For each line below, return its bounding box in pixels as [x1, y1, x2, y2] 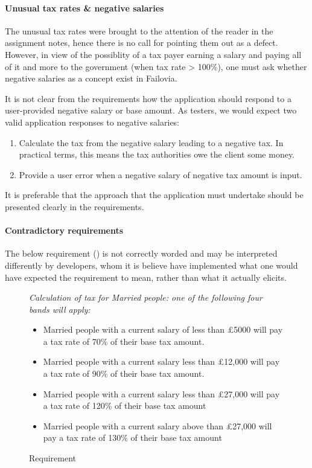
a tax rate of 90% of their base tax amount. [43, 367, 205, 380]
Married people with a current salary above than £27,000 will [43, 419, 272, 432]
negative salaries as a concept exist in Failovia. [5, 72, 177, 85]
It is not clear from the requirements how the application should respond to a [5, 92, 291, 104]
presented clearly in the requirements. [5, 200, 144, 213]
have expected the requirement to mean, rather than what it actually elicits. [5, 271, 287, 283]
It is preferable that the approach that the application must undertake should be [5, 188, 304, 201]
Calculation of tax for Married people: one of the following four [29, 291, 263, 304]
